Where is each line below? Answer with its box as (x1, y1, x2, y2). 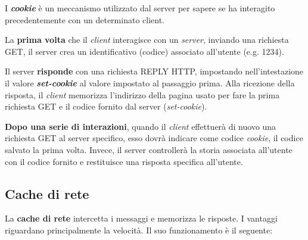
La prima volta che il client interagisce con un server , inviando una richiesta (5, 33, 289, 46)
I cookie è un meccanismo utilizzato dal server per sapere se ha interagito (5, 2, 275, 14)
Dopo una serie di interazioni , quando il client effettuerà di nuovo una (5, 120, 276, 132)
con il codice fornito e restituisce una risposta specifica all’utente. (5, 155, 243, 167)
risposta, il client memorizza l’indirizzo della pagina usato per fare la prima (5, 88, 280, 101)
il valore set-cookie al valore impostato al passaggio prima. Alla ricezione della (5, 76, 295, 89)
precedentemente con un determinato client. (5, 13, 165, 26)
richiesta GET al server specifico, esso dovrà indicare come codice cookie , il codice (5, 132, 303, 144)
